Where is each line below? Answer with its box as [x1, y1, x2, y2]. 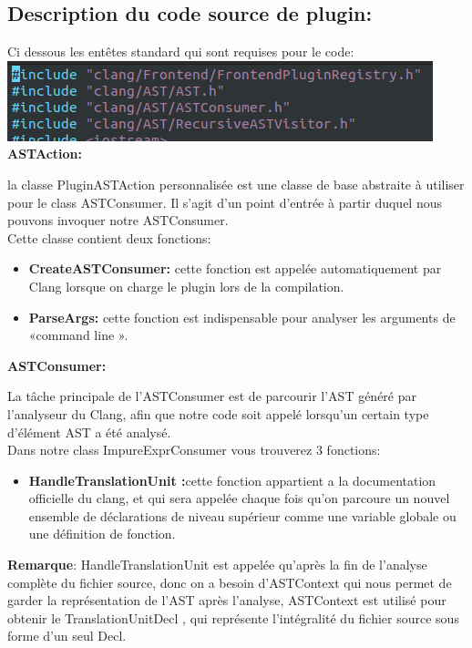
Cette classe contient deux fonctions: [7, 228, 211, 247]
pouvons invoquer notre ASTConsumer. [7, 211, 229, 230]
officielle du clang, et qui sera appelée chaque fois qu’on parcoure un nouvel [28, 489, 450, 508]
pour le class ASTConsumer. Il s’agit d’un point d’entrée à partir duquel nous [7, 192, 443, 211]
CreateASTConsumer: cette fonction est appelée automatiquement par [28, 259, 442, 278]
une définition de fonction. [28, 524, 176, 543]
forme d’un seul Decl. [7, 626, 127, 645]
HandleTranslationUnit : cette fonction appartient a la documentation [28, 470, 436, 489]
